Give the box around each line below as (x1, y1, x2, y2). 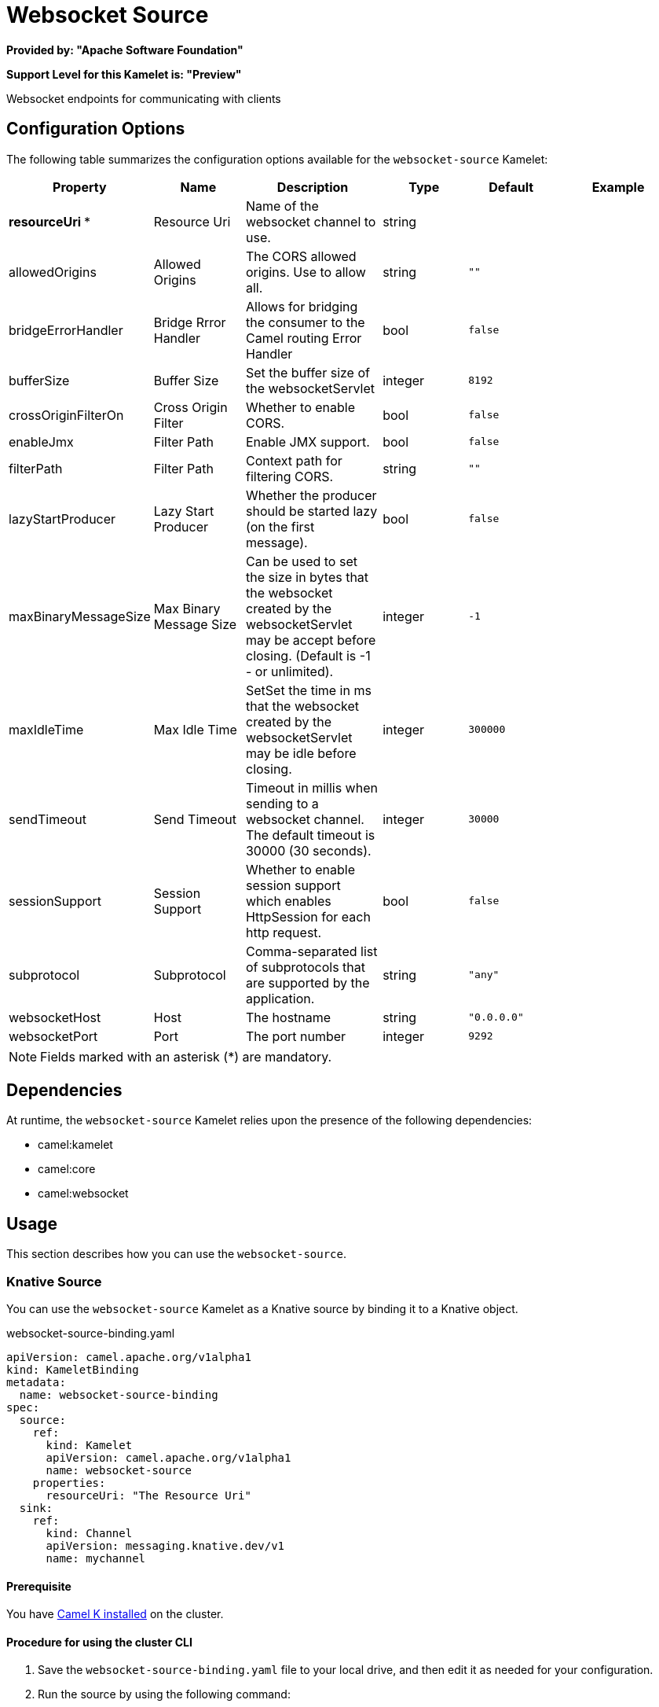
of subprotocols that (245, 958, 365, 975)
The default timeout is (245, 826, 375, 843)
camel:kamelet (38, 1138, 113, 1152)
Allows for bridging (245, 298, 358, 315)
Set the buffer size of (245, 364, 370, 381)
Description (276, 178, 349, 195)
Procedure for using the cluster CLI (6, 1635, 192, 1649)
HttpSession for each (245, 908, 371, 925)
